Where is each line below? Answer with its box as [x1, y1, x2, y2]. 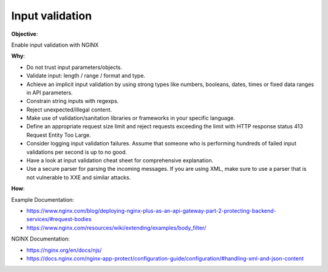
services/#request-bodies [26, 216, 92, 223]
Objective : [11, 30, 38, 38]
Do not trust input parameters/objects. [26, 64, 123, 71]
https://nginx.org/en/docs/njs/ [26, 246, 102, 254]
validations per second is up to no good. [26, 148, 128, 156]
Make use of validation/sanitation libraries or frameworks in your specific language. [26, 114, 235, 122]
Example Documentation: [11, 196, 74, 203]
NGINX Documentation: [11, 235, 70, 242]
